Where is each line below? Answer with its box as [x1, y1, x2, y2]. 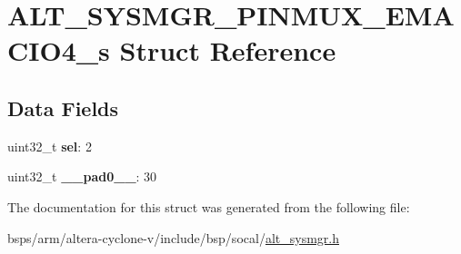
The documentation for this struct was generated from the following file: [7, 197, 410, 216]
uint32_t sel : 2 [7, 136, 92, 155]
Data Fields [7, 93, 119, 122]
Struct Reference [119, 32, 336, 69]
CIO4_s [7, 32, 110, 69]
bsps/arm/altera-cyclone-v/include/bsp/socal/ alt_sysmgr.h [7, 228, 339, 247]
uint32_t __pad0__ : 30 [7, 167, 157, 186]
